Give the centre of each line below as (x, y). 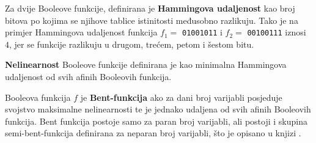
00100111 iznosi (277, 32)
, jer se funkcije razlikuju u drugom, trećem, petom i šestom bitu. (132, 44)
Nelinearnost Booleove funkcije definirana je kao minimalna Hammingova (146, 64)
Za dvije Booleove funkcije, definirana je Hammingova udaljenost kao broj (150, 8)
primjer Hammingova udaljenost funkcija (81, 32)
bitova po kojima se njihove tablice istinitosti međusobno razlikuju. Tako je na (152, 20)
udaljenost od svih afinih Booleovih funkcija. (88, 77)
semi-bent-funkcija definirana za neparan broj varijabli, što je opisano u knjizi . (153, 133)
